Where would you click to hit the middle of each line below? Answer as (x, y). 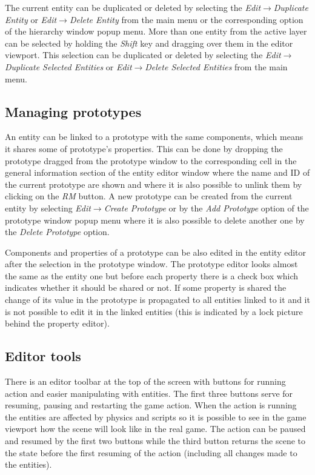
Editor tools (43, 356)
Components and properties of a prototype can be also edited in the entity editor (156, 252)
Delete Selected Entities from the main (216, 66)
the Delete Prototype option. (57, 232)
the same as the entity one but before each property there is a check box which (152, 275)
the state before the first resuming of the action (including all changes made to (151, 452)
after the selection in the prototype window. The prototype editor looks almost (151, 264)
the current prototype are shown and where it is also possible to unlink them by (154, 184)
